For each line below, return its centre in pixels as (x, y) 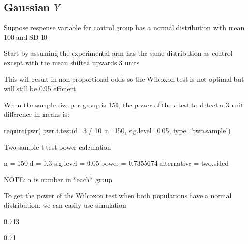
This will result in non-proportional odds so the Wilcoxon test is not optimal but (124, 79)
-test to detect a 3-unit (210, 104)
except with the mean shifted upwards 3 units (72, 62)
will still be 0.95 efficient (40, 88)
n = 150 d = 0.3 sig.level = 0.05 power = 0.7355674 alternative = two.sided (116, 163)
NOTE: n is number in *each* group (58, 179)
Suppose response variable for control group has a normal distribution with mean (124, 27)
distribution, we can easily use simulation (65, 205)
